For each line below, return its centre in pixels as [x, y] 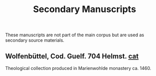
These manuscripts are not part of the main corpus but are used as [75, 35]
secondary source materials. [35, 40]
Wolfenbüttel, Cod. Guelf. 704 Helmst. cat [72, 56]
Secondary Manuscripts [85, 9]
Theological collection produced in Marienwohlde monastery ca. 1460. [78, 68]
